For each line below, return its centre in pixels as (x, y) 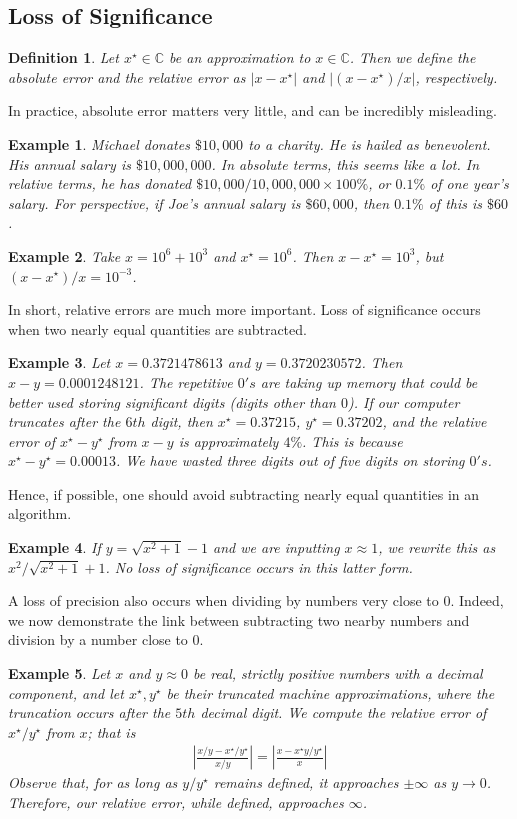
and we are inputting (276, 547)
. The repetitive (186, 381)
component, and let (66, 692)
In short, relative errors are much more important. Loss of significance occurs (244, 309)
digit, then (181, 421)
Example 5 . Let (59, 673)
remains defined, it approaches (306, 782)
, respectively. (456, 76)
